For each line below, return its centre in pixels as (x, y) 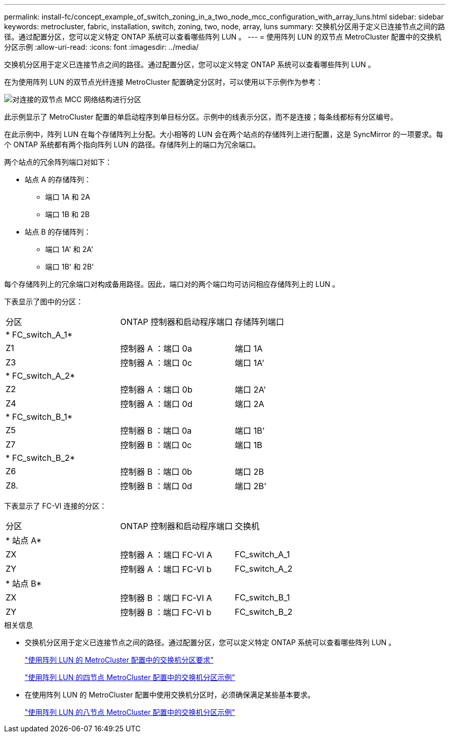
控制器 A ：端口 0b (156, 390)
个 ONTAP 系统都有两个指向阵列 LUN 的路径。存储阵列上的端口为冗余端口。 (132, 144)
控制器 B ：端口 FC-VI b (166, 612)
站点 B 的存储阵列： (58, 232)
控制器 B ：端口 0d (156, 486)
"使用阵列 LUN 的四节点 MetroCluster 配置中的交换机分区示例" (130, 677)
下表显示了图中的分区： (44, 302)
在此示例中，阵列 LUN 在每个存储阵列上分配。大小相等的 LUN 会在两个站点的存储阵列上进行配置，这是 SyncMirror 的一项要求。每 (224, 134)
